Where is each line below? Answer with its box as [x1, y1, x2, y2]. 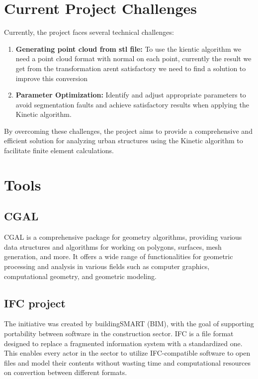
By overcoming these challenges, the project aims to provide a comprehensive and [4, 125, 253, 136]
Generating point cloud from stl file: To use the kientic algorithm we [15, 43, 242, 54]
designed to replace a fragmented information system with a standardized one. [4, 338, 243, 348]
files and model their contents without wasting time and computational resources [4, 357, 251, 368]
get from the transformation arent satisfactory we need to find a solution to [15, 63, 246, 73]
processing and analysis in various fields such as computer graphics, [4, 261, 210, 272]
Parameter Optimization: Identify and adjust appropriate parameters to [15, 90, 246, 100]
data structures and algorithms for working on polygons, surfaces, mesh [4, 241, 222, 252]
